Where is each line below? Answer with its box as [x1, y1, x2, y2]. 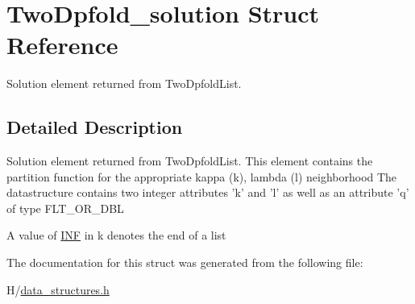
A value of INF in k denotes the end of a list [6, 227, 226, 244]
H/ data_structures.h [6, 281, 110, 298]
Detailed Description [6, 115, 183, 140]
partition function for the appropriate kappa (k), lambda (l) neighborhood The [6, 168, 397, 185]
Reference [6, 28, 118, 61]
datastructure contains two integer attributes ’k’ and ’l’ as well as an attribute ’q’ [6, 184, 409, 201]
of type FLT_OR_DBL [6, 199, 124, 216]
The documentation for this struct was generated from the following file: [6, 254, 363, 271]
